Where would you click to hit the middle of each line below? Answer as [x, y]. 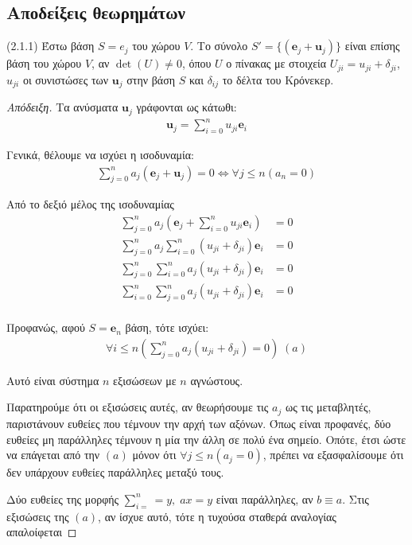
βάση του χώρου [44, 63]
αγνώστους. [217, 380]
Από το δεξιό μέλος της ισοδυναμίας [90, 204]
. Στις [356, 498]
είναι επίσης [372, 46]
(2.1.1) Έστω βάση [51, 46]
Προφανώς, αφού [46, 327]
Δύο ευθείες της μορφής [63, 498]
